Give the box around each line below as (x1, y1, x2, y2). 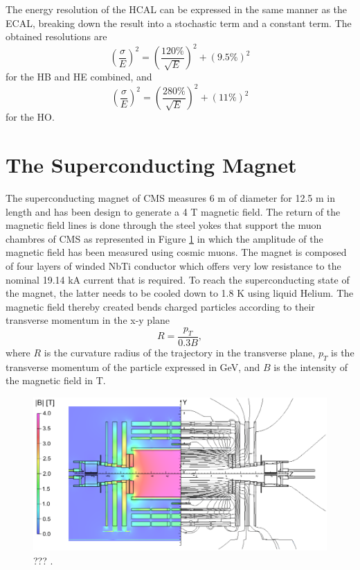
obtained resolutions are (6, 29, 107, 44)
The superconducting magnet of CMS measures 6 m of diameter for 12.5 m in (6, 191, 335, 205)
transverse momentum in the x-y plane (6, 313, 170, 327)
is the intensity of (273, 359, 348, 374)
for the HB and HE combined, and (6, 69, 152, 84)
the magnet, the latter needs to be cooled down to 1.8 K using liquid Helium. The (6, 286, 354, 300)
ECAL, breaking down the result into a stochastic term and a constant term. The (6, 15, 352, 30)
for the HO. (6, 110, 55, 124)
